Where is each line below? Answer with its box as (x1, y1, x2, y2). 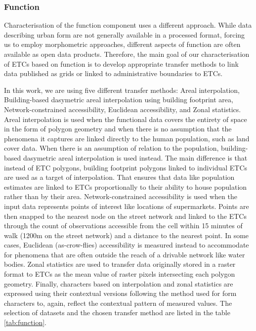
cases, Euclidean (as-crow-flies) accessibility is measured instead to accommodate (4, 240, 249, 250)
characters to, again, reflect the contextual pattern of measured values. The (4, 297, 232, 308)
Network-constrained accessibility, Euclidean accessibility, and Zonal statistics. (4, 104, 241, 114)
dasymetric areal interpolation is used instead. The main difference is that (23, 152, 248, 163)
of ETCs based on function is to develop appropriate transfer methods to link (4, 58, 239, 69)
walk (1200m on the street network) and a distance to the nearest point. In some (4, 230, 249, 240)
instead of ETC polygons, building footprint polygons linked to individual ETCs (4, 162, 248, 172)
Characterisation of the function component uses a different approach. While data (4, 20, 252, 30)
